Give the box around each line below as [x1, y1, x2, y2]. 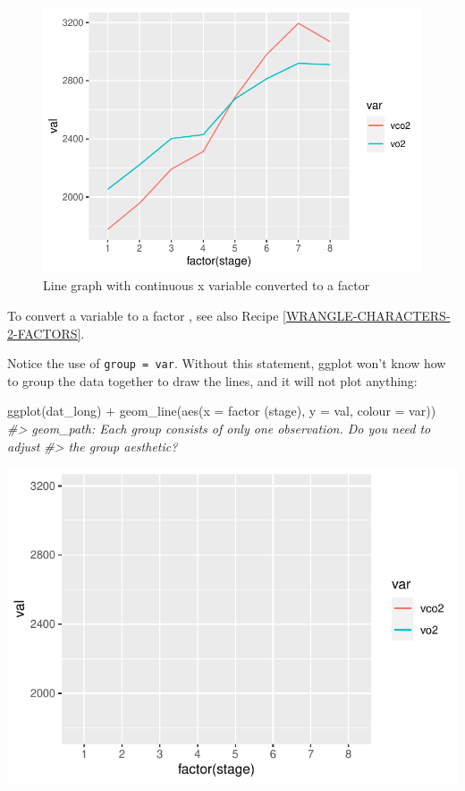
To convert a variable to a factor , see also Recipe [7, 305, 279, 324]
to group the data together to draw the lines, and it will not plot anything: [7, 371, 418, 390]
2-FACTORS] [7, 323, 81, 342]
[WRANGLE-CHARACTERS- [283, 305, 451, 324]
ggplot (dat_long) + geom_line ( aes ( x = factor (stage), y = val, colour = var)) [7, 401, 436, 420]
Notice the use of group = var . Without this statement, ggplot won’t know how [7, 354, 446, 373]
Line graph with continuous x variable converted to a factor [43, 276, 370, 295]
